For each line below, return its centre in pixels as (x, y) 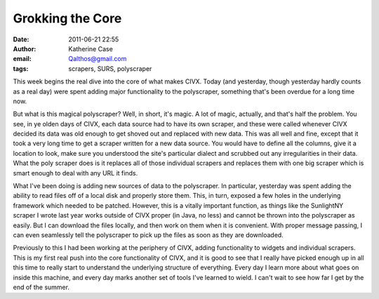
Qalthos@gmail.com (98, 59)
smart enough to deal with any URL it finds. (75, 173)
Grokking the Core (67, 18)
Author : (25, 48)
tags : (21, 68)
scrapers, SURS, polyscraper (110, 68)
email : (22, 59)
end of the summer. (41, 287)
